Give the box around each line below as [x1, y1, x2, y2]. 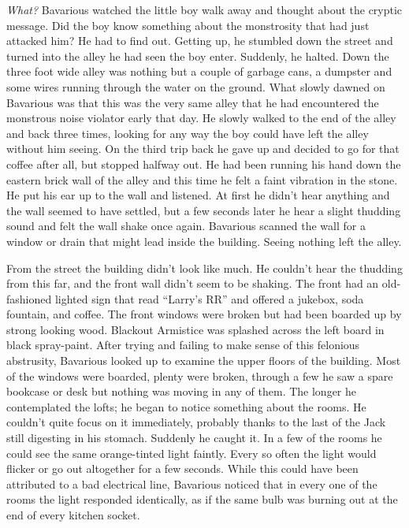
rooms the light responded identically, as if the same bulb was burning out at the [6, 491, 398, 508]
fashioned [6, 290, 52, 307]
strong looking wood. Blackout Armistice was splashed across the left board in [6, 321, 385, 337]
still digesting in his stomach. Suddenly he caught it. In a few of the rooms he [6, 429, 382, 446]
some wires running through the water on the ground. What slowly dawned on [6, 78, 385, 95]
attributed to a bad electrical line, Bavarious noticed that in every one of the [6, 475, 377, 492]
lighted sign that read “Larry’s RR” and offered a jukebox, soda [54, 290, 364, 307]
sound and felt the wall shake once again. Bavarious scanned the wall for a [6, 218, 366, 234]
